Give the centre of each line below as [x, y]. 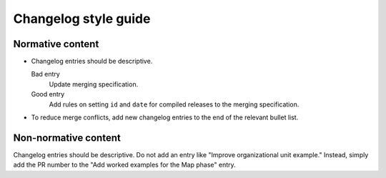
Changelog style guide [82, 19]
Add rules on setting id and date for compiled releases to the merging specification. [174, 104]
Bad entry [45, 74]
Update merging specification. [94, 84]
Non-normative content [67, 138]
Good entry [48, 94]
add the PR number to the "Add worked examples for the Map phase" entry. [124, 165]
